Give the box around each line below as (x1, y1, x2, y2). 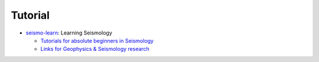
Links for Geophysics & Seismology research (40, 46, 150, 53)
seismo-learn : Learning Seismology (25, 29, 112, 36)
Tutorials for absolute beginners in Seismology (40, 37, 154, 44)
